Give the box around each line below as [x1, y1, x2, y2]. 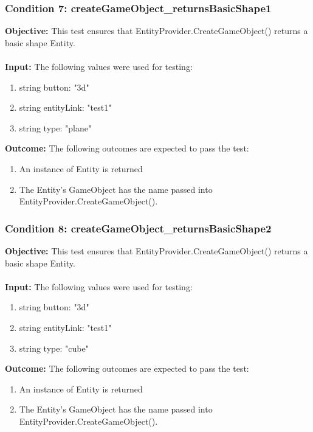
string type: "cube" [19, 341, 89, 354]
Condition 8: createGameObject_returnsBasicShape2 [5, 220, 272, 235]
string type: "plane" [19, 121, 92, 134]
